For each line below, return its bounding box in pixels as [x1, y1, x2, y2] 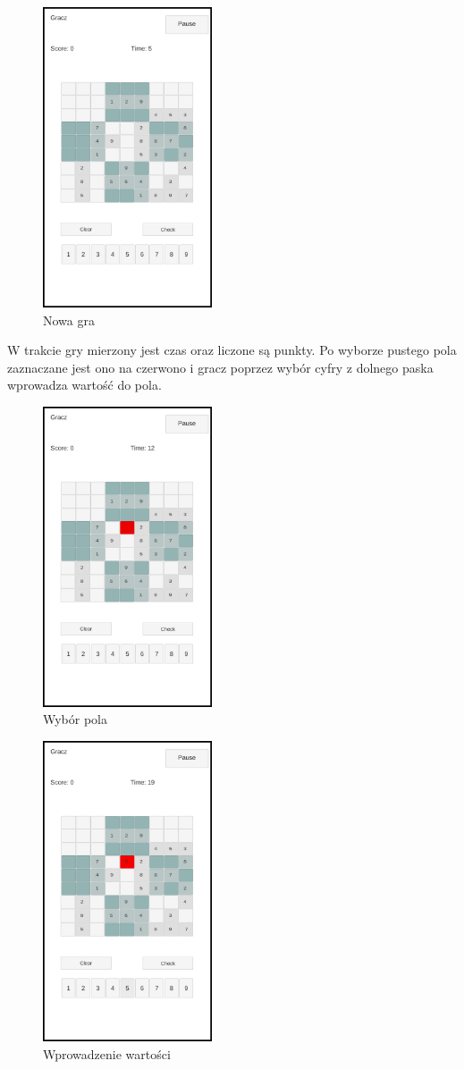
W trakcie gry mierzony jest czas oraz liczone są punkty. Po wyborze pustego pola [7, 341, 457, 359]
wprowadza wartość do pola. [7, 375, 162, 394]
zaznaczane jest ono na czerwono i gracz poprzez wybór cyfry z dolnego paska [7, 358, 434, 376]
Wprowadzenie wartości [43, 1044, 171, 1063]
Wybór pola [43, 710, 108, 728]
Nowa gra [43, 310, 95, 329]
